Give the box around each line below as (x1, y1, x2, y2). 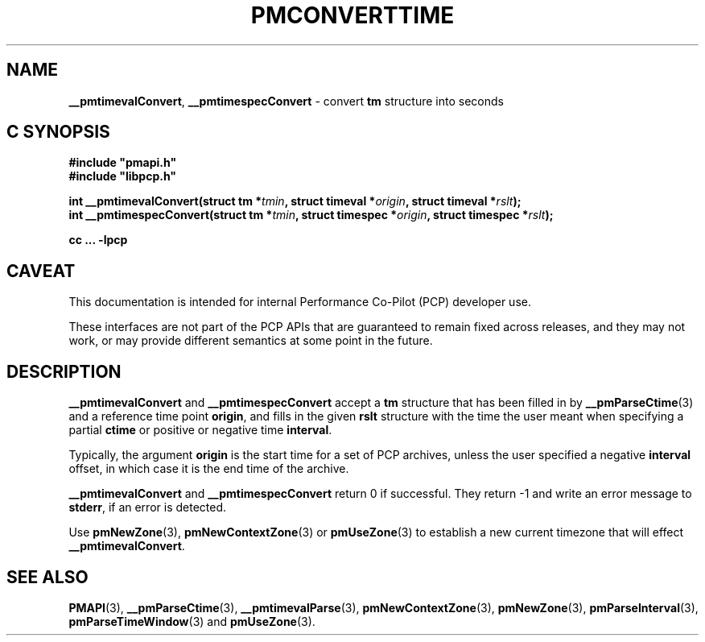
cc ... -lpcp (68, 233, 128, 247)
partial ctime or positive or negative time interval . (68, 423, 332, 437)
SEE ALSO (6, 566, 89, 587)
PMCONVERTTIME (250, 2, 455, 29)
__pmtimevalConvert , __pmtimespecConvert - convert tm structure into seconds (68, 93, 504, 108)
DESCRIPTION (6, 361, 122, 382)
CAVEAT (6, 260, 76, 281)
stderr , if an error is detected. (68, 500, 227, 515)
